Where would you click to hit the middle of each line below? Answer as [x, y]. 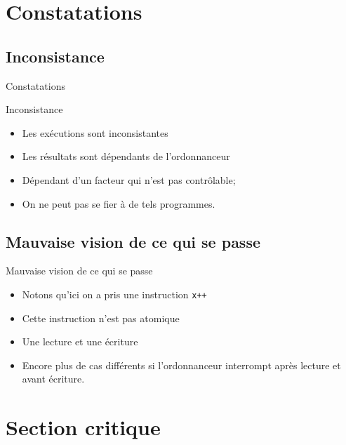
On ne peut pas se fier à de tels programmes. [119, 203]
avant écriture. [53, 379]
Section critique [83, 427]
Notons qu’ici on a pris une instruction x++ [114, 294]
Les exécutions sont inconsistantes [95, 132]
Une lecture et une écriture [80, 341]
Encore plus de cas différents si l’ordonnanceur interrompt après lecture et [181, 365]
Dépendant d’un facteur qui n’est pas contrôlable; [129, 179]
